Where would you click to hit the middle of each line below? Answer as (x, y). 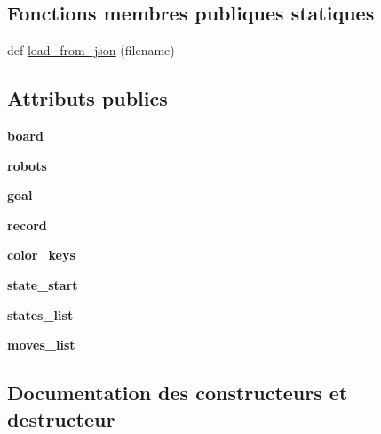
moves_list (41, 345)
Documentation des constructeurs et (178, 393)
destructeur (61, 418)
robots (27, 165)
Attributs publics (87, 98)
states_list (40, 314)
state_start (43, 284)
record (27, 225)
